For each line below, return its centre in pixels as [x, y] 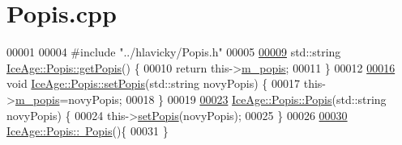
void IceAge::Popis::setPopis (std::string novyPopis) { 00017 [154, 83]
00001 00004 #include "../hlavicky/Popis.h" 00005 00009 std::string [174, 52]
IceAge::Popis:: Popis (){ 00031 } [88, 131]
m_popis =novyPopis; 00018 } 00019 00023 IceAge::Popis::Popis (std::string [201, 99]
